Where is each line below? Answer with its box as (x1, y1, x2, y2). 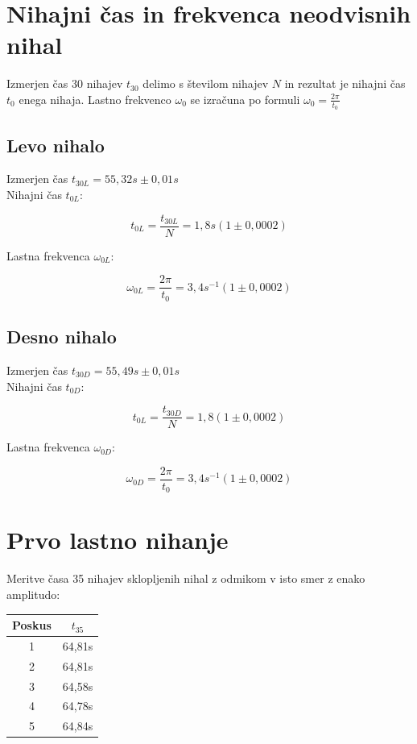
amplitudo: (6, 585, 60, 602)
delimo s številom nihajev (142, 75, 269, 92)
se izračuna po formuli (190, 90, 300, 107)
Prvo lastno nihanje (6, 523, 229, 556)
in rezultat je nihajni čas (284, 75, 406, 92)
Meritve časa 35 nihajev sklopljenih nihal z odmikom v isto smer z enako (6, 570, 365, 587)
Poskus (12, 617, 52, 634)
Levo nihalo (6, 132, 105, 157)
